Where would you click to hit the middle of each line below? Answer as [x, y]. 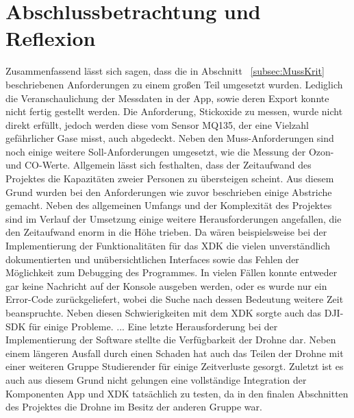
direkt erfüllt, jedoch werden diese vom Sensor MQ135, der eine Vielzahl [157, 124]
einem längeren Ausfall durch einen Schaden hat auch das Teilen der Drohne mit [175, 353]
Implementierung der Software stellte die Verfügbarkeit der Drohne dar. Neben [171, 340]
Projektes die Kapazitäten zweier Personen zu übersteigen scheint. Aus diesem [170, 179]
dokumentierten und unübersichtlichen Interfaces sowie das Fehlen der [152, 259]
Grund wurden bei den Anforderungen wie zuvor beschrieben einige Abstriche [169, 192]
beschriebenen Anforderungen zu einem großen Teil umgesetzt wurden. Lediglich [174, 84]
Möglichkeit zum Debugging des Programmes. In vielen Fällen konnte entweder [172, 272]
